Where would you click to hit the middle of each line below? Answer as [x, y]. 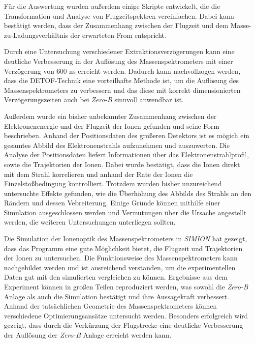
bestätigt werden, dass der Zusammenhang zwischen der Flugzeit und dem [116, 25]
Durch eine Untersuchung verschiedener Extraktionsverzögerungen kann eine [119, 51]
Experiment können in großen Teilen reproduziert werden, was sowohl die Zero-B [126, 287]
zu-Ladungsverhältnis [36, 35]
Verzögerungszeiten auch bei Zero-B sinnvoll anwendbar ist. [94, 100]
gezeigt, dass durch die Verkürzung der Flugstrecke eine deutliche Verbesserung [124, 325]
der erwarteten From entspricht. [118, 35]
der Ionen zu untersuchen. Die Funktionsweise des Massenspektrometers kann [121, 258]
